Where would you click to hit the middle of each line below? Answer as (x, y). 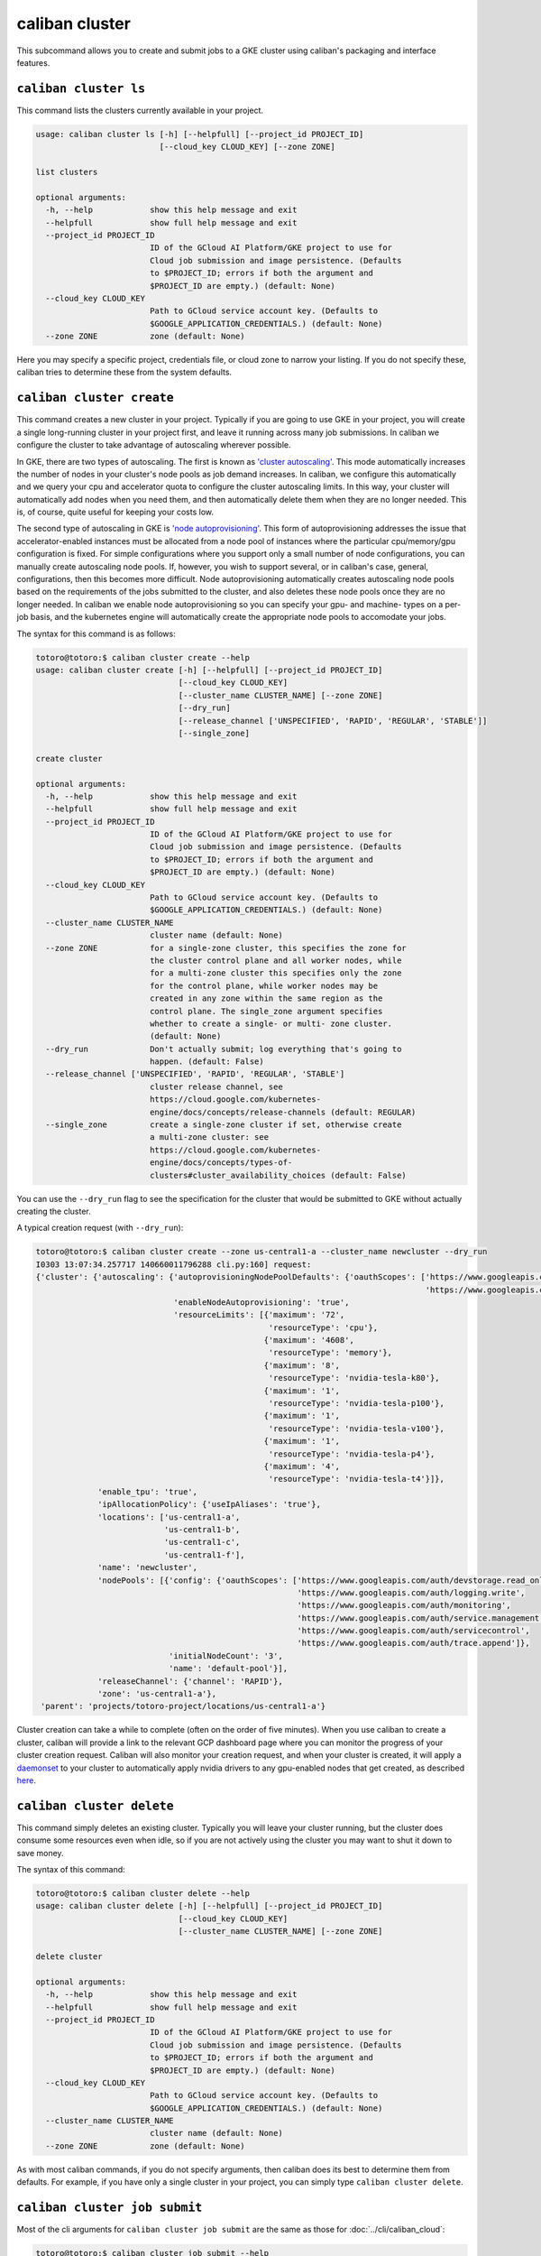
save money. (40, 1853)
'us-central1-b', (202, 1529)
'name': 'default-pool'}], (228, 1669)
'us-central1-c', (202, 1542)
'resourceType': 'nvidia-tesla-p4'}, (352, 1454)
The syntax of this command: (71, 1870)
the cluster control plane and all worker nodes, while (275, 960)
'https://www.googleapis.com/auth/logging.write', (411, 1592)
